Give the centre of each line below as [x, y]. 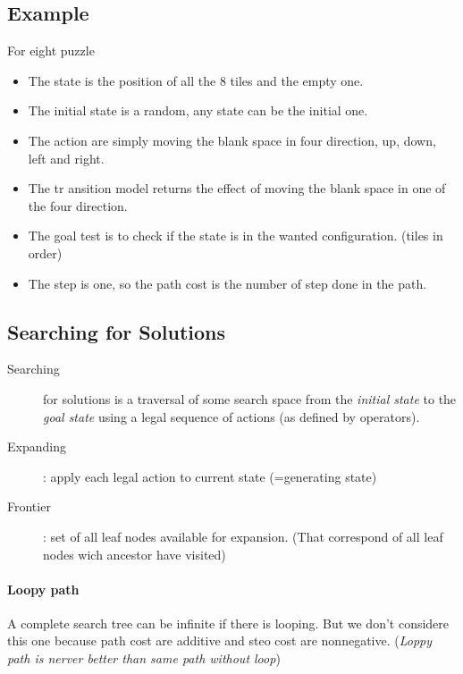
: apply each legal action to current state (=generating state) [210, 476]
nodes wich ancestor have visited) [135, 554]
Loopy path [43, 589]
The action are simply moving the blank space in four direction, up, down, [232, 140]
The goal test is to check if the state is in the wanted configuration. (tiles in [236, 236]
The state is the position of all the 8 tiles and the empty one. [196, 80]
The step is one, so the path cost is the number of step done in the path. [227, 283]
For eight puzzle [51, 51]
